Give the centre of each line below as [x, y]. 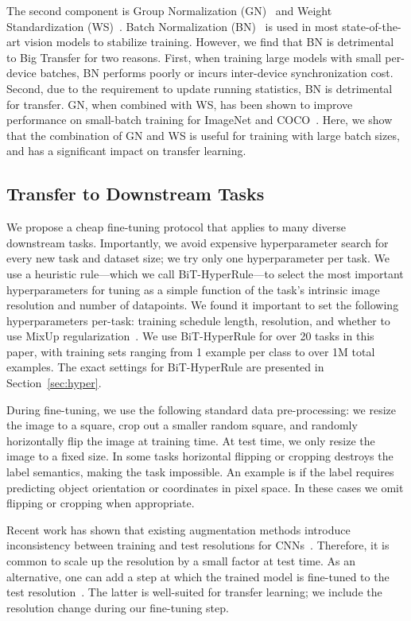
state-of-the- [372, 26]
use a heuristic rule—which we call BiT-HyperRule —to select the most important [205, 273]
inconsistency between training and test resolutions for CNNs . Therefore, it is [198, 545]
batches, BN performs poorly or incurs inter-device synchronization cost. [217, 73]
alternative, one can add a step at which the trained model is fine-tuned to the [198, 576]
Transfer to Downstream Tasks [136, 194]
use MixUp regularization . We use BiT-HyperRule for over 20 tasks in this [190, 336]
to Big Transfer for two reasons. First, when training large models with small [194, 57]
